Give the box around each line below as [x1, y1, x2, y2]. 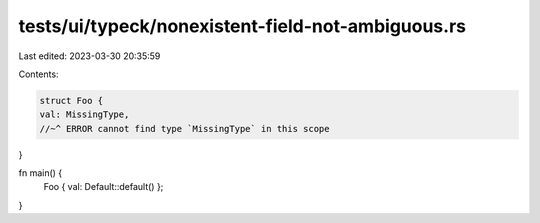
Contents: [18, 68, 59, 80]
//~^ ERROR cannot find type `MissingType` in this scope [39, 123, 330, 134]
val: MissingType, [39, 109, 130, 120]
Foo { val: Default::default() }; [43, 181, 164, 193]
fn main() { [18, 167, 63, 179]
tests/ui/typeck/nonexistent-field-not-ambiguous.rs [18, 15, 467, 37]
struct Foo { [39, 95, 104, 106]
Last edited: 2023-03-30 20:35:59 [18, 50, 161, 62]
